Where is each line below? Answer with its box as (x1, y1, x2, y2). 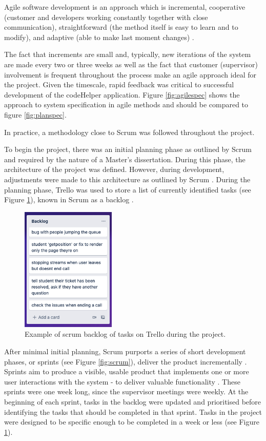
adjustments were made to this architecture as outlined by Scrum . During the (4, 174, 251, 184)
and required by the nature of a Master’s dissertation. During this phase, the (4, 154, 245, 164)
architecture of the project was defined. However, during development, (4, 164, 224, 175)
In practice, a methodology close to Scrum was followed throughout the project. (4, 126, 255, 137)
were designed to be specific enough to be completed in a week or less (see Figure (4, 416, 259, 427)
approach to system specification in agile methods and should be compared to (4, 99, 249, 110)
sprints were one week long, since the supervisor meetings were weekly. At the (4, 386, 249, 397)
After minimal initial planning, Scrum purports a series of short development (4, 346, 246, 357)
